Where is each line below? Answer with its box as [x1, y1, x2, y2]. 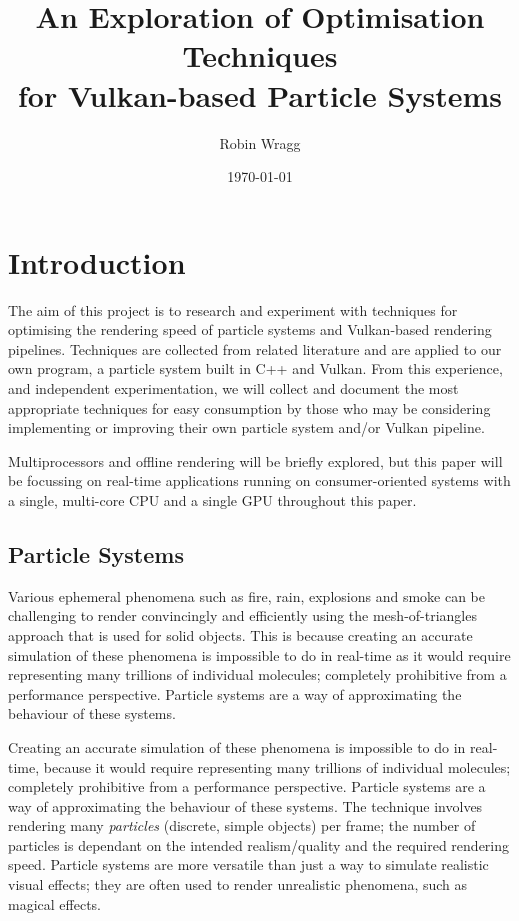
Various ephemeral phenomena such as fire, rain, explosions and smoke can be [8, 585, 485, 606]
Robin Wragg [219, 132, 301, 153]
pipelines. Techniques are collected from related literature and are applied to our [8, 338, 502, 359]
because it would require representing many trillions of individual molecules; [43, 756, 511, 777]
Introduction [8, 241, 186, 282]
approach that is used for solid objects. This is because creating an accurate [8, 624, 473, 645]
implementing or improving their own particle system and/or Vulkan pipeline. [8, 417, 485, 438]
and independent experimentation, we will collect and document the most [8, 378, 459, 398]
